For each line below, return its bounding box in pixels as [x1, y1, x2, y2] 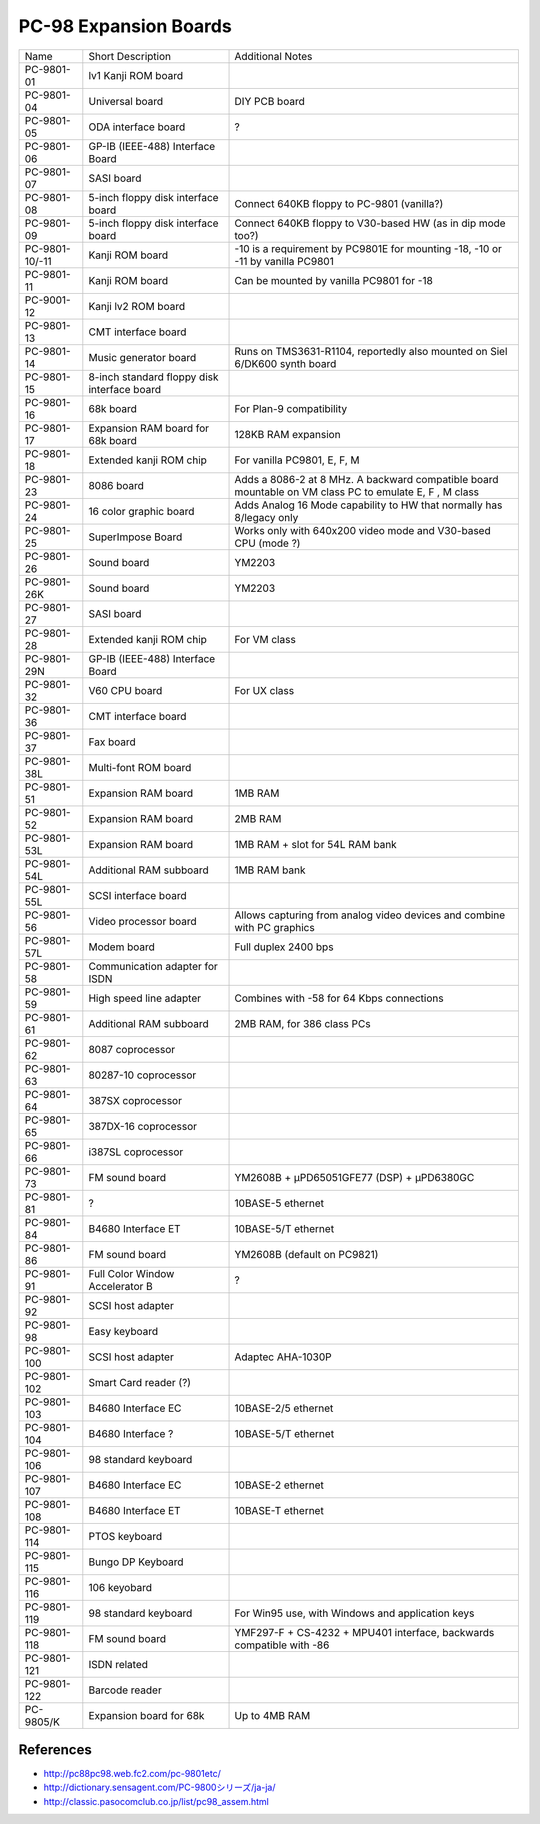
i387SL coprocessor [88, 1145, 184, 1159]
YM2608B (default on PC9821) [234, 1247, 379, 1261]
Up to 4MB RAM [234, 1708, 311, 1722]
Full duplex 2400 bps [234, 940, 334, 954]
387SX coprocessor [88, 1093, 182, 1107]
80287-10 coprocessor [88, 1068, 197, 1082]
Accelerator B [88, 1279, 154, 1293]
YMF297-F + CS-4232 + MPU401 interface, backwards [234, 1625, 495, 1639]
